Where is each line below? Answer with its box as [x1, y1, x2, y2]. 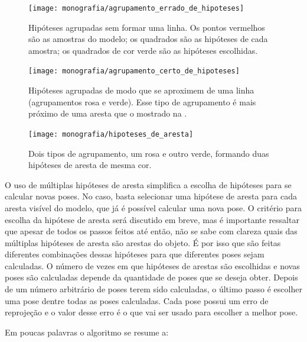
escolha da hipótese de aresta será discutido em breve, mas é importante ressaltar [5, 213, 299, 225]
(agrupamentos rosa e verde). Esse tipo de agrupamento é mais [28, 95, 256, 108]
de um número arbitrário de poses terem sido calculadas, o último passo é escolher [5, 283, 302, 295]
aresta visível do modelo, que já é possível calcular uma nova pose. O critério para [5, 201, 302, 214]
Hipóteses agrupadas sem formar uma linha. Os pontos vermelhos [28, 21, 265, 33]
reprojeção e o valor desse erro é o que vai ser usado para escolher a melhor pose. [5, 306, 298, 318]
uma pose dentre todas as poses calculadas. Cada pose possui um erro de [5, 294, 269, 306]
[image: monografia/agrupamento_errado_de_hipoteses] [28, 4, 244, 12]
